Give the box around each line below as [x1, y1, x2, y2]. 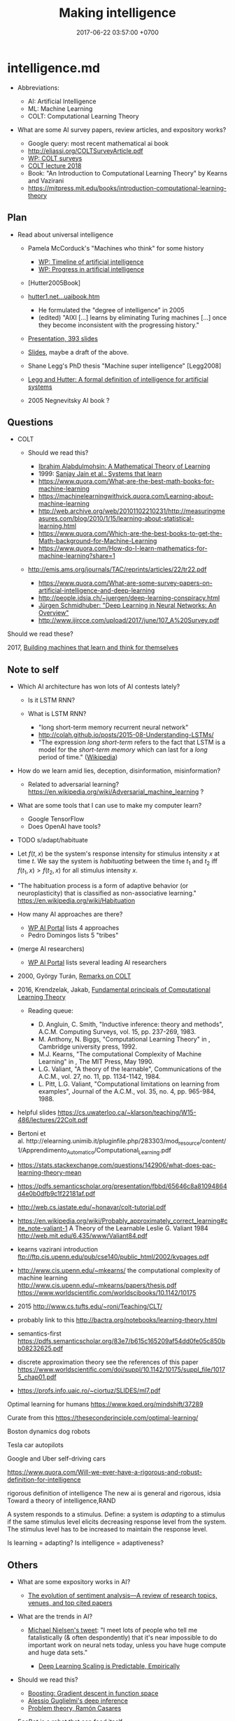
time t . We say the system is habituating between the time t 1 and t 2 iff [17, 857, 218, 867]
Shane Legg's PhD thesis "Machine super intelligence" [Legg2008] [27, 361, 222, 370]
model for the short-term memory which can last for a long [38, 745, 208, 754]
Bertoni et [17, 1129, 46, 1138]
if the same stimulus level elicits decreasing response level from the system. [7, 1517, 227, 1526]
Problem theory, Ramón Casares [27, 1704, 122, 1713]
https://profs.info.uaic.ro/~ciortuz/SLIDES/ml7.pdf [17, 1386, 161, 1395]
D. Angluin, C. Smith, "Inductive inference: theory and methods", [38, 1020, 224, 1028]
